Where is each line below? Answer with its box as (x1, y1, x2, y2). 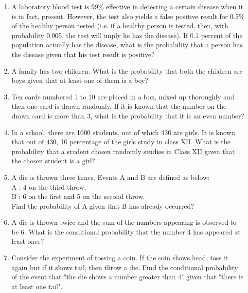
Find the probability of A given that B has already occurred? (11, 200, 194, 211)
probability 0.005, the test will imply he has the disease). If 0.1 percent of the (11, 30, 243, 40)
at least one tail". (11, 281, 63, 291)
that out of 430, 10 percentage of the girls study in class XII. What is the (11, 137, 230, 147)
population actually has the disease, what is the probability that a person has (11, 39, 243, 50)
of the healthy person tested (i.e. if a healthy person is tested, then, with (11, 20, 229, 31)
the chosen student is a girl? (11, 156, 95, 166)
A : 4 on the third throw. (11, 181, 87, 192)
